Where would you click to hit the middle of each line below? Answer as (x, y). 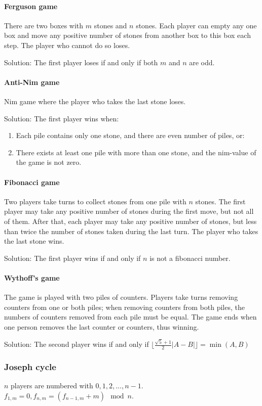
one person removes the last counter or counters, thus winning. (102, 326)
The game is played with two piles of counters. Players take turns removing (121, 297)
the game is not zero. (49, 162)
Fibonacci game (32, 182)
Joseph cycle (30, 366)
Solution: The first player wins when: (62, 118)
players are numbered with (52, 386)
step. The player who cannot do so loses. (67, 45)
